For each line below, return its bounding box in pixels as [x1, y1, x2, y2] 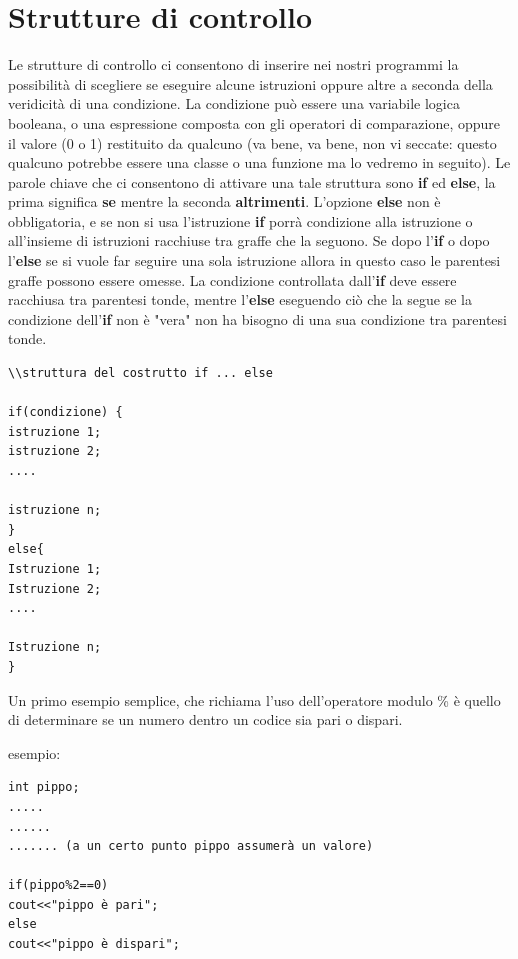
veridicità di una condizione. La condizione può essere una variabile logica [8, 93, 460, 114]
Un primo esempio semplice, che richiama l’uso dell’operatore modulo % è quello [8, 689, 501, 710]
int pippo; [8, 780, 80, 795]
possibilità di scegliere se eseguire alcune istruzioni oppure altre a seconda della [8, 73, 493, 94]
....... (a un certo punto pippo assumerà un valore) [8, 839, 374, 854]
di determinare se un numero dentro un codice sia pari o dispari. [8, 709, 403, 730]
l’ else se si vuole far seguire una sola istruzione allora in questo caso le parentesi [8, 250, 501, 271]
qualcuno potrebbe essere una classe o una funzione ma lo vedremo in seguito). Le [8, 152, 511, 173]
